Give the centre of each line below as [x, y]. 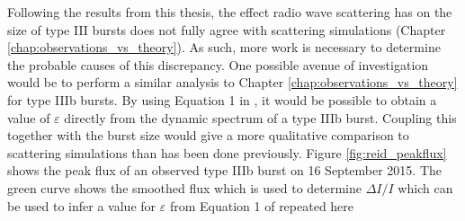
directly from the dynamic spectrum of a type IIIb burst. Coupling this [260, 117]
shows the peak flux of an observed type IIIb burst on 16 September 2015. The [225, 170]
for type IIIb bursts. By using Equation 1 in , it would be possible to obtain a [222, 99]
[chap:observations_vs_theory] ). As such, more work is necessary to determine [224, 47]
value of [29, 117]
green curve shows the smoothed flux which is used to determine [185, 187]
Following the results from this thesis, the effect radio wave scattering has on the [230, 12]
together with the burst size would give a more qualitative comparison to [208, 135]
